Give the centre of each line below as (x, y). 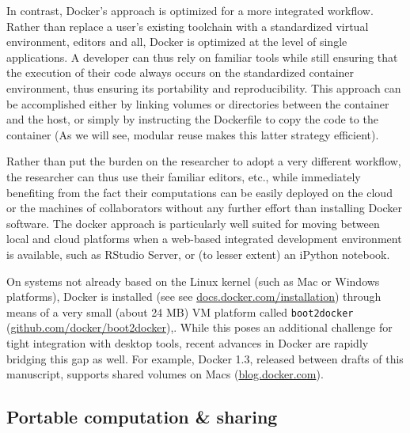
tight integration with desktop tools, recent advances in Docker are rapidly (188, 342)
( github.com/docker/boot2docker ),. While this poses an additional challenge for (199, 327)
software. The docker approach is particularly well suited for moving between (193, 223)
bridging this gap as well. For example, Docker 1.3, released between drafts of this (205, 358)
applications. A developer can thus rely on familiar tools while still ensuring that (202, 57)
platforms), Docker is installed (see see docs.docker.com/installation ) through (194, 296)
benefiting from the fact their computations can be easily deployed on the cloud (199, 192)
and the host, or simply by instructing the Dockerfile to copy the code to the (192, 119)
